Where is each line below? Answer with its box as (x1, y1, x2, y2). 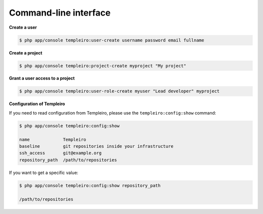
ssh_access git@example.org (19, 150, 102, 156)
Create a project (9, 50, 42, 56)
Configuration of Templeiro (9, 101, 65, 107)
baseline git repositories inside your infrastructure (19, 144, 174, 149)
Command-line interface (9, 7, 111, 18)
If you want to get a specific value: (9, 170, 78, 175)
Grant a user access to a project (9, 76, 75, 81)
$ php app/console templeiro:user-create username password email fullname (19, 37, 205, 43)
